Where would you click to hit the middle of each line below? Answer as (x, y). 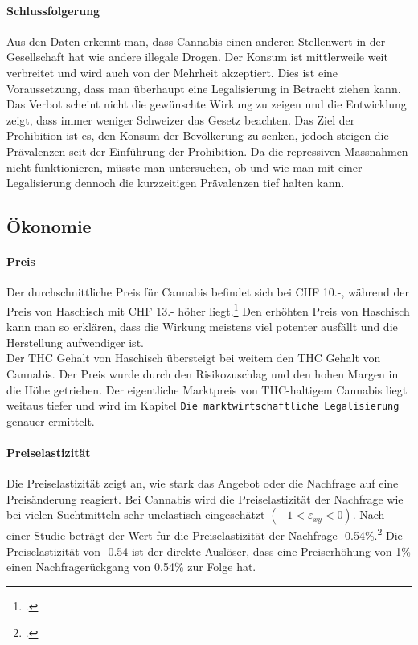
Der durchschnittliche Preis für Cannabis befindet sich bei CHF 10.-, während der (208, 292)
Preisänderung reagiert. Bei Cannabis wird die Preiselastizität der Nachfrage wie (205, 498)
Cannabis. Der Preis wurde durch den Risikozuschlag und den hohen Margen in (203, 373)
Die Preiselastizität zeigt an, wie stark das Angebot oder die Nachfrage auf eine (203, 483)
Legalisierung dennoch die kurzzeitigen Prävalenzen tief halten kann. (176, 183)
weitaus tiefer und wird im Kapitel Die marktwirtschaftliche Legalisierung (203, 405)
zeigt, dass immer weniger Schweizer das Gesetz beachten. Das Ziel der (181, 119)
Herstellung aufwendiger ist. (75, 342)
